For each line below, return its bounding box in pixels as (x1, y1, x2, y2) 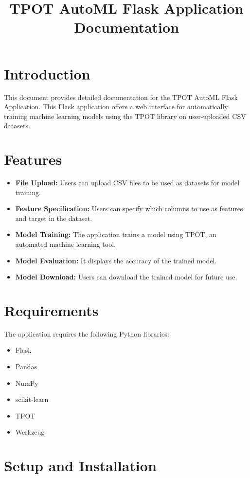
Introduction (4, 63, 90, 83)
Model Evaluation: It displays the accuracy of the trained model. (15, 255, 217, 265)
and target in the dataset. (15, 213, 92, 223)
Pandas (15, 361, 37, 372)
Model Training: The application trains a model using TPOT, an (15, 229, 216, 239)
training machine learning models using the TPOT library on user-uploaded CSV (4, 111, 246, 121)
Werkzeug (15, 427, 45, 437)
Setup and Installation (4, 456, 157, 476)
